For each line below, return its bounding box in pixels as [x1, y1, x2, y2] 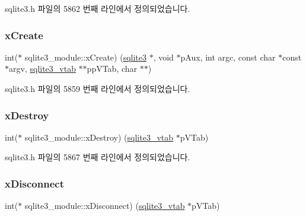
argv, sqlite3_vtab [9, 62, 76, 75]
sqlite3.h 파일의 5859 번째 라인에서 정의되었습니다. [5, 82, 190, 94]
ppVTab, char [87, 62, 138, 75]
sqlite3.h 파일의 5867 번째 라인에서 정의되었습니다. [5, 151, 190, 163]
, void [153, 50, 174, 63]
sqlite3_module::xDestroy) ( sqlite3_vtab [24, 131, 174, 143]
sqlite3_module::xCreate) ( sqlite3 [24, 50, 146, 63]
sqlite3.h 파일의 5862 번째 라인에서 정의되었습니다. [5, 2, 190, 14]
